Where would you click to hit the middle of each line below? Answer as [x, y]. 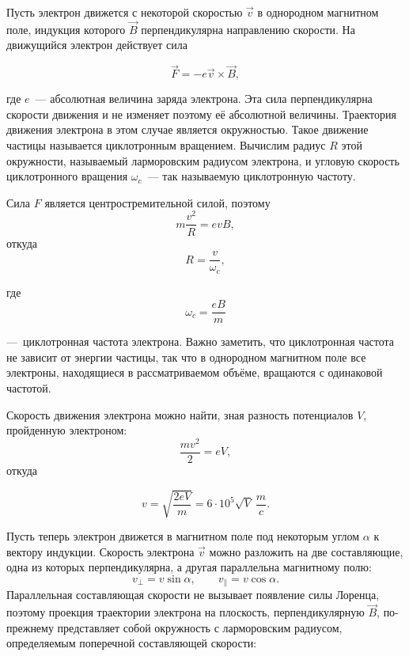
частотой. [29, 388]
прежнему [30, 627]
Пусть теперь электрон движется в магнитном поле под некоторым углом [183, 536]
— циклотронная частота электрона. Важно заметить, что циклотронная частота [201, 341]
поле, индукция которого [66, 29]
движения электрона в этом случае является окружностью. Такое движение [187, 129]
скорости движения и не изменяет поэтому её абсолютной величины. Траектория [201, 114]
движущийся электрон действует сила [97, 45]
